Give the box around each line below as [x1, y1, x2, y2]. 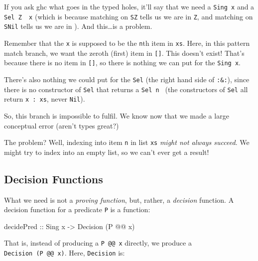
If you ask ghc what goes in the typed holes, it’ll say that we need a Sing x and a [4, 1, 255, 11]
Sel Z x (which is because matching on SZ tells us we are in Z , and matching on [4, 11, 253, 21]
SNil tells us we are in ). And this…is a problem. [4, 21, 152, 31]
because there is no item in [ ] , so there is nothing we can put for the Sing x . [4, 57, 241, 68]
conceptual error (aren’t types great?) [4, 120, 119, 130]
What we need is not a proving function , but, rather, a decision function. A [4, 194, 234, 205]
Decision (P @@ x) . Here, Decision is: [4, 248, 125, 258]
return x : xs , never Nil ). [4, 94, 85, 104]
